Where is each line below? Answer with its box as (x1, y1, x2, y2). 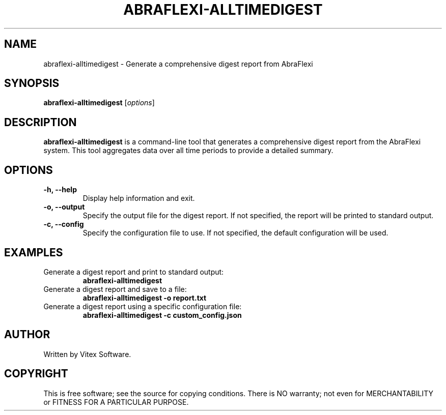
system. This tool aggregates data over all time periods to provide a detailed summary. (43, 146, 333, 155)
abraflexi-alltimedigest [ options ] (43, 98, 155, 107)
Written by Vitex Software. (43, 349, 131, 359)
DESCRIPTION (4, 115, 77, 129)
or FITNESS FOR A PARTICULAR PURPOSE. (43, 397, 189, 406)
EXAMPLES (4, 246, 63, 259)
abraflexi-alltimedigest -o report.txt (82, 293, 207, 302)
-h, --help (43, 185, 77, 194)
